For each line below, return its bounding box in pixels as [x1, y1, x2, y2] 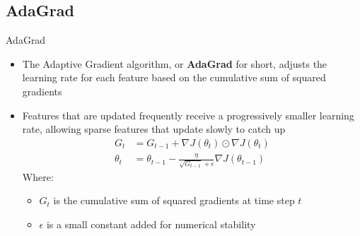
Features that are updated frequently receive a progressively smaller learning [22, 107, 354, 122]
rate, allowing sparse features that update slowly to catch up [22, 122, 286, 136]
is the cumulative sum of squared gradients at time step [53, 193, 295, 208]
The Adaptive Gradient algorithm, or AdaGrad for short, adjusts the [22, 56, 327, 71]
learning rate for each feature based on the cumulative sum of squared [22, 70, 326, 85]
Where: [22, 169, 54, 184]
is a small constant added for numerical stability [46, 217, 256, 232]
